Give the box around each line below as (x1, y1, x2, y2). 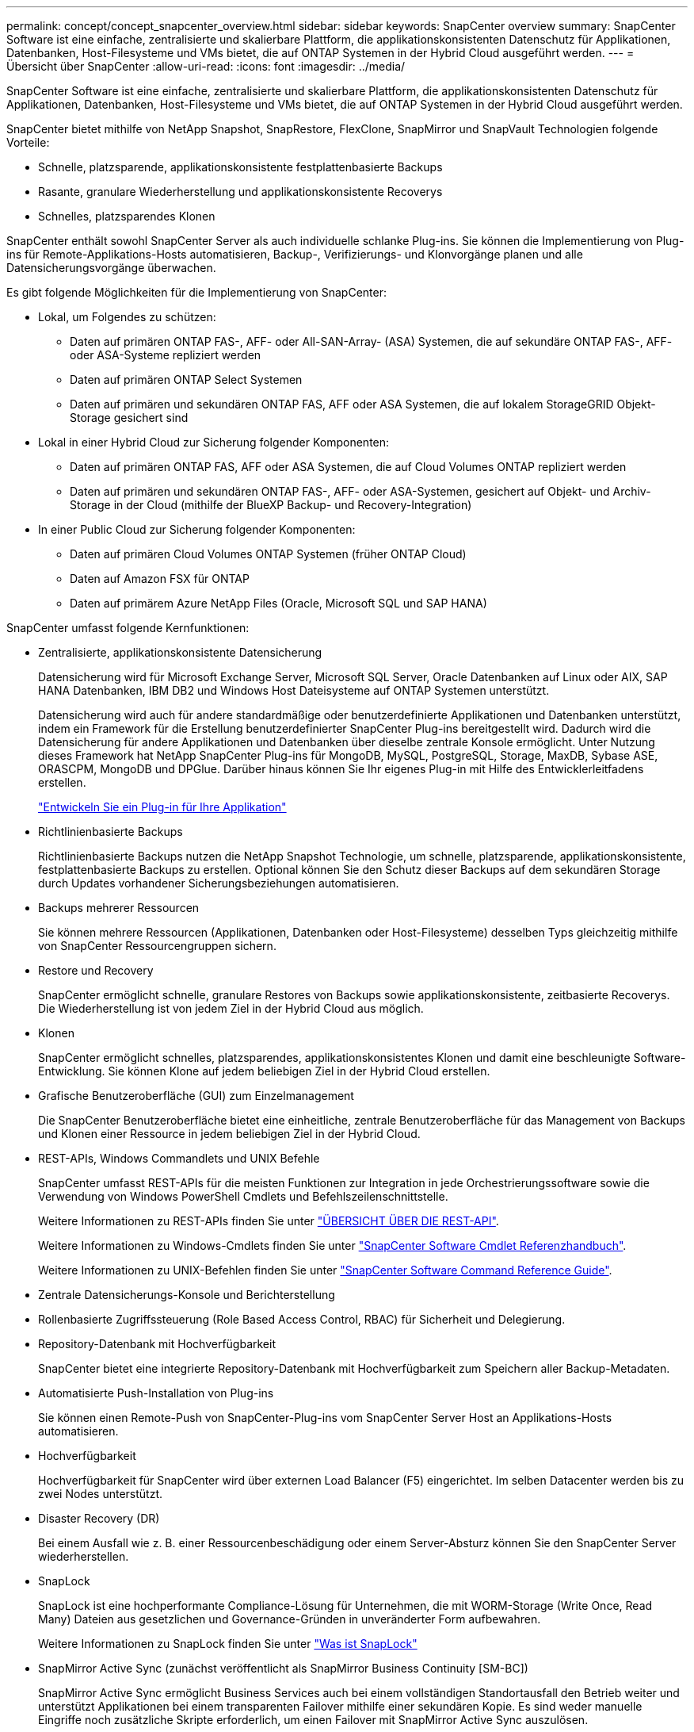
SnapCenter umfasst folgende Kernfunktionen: (6, 621, 250, 634)
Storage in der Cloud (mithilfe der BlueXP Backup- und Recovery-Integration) (70, 498, 472, 512)
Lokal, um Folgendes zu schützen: (38, 310, 216, 324)
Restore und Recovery (38, 964, 154, 977)
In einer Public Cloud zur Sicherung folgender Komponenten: (38, 523, 356, 536)
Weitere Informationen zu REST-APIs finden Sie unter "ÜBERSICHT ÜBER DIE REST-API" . (38, 1214, 499, 1228)
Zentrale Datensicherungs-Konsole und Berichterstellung (38, 1288, 335, 1301)
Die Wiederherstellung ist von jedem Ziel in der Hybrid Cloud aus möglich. (38, 1002, 424, 1015)
